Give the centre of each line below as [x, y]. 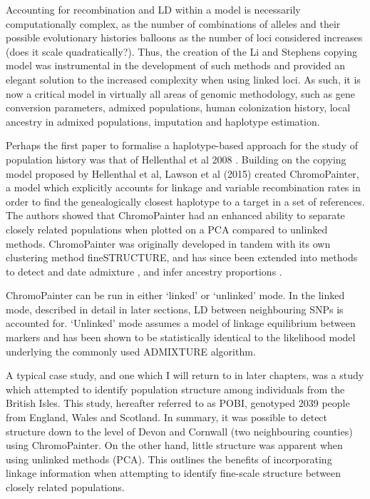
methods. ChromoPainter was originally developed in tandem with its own [168, 243]
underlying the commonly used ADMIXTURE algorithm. [131, 351]
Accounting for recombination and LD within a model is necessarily [153, 9]
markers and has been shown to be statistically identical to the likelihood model [181, 337]
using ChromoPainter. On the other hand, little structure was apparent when [174, 445]
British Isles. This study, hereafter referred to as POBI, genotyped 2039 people [178, 403]
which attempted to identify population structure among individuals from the [175, 389]
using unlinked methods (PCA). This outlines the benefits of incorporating [169, 459]
